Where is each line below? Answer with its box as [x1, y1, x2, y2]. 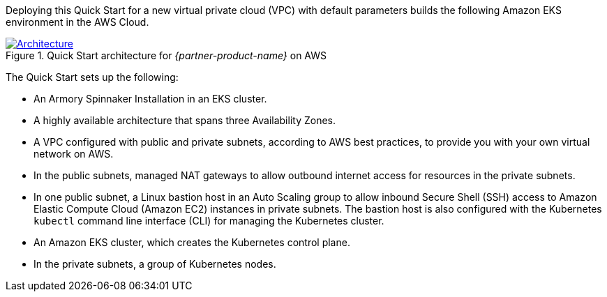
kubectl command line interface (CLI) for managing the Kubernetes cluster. [33, 215, 384, 227]
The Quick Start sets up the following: [6, 71, 179, 83]
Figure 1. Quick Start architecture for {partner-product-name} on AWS [6, 49, 327, 61]
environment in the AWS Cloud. [6, 16, 149, 28]
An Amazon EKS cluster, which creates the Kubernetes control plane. [33, 236, 350, 248]
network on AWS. [33, 148, 114, 160]
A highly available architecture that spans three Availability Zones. [33, 114, 336, 126]
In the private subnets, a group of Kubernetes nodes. [33, 258, 276, 270]
